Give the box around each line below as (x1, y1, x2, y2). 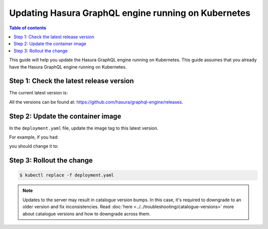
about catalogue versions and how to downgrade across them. (22, 211, 151, 217)
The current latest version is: (9, 90, 68, 96)
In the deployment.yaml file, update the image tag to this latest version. (9, 125, 159, 131)
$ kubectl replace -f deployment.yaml (19, 172, 114, 178)
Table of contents (9, 25, 47, 31)
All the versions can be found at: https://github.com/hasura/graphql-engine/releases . (9, 99, 184, 105)
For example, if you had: (9, 134, 59, 140)
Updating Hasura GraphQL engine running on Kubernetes (9, 7, 251, 18)
